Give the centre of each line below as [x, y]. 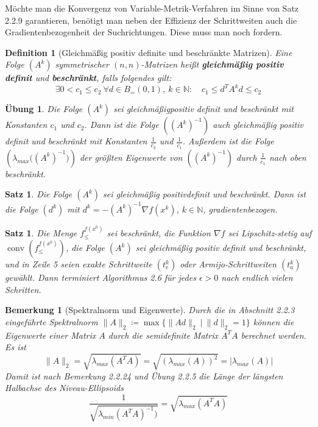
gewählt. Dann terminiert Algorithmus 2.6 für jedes [101, 277]
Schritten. [23, 289]
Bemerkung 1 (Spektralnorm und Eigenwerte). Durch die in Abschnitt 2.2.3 [150, 310]
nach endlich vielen [257, 277]
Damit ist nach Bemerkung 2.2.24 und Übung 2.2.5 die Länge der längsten [144, 376]
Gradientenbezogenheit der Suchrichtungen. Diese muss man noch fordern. [144, 32]
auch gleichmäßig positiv [258, 125]
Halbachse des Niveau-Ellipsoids [64, 388]
